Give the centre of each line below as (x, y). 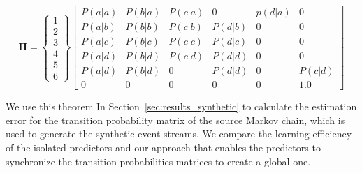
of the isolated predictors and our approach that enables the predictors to (163, 147)
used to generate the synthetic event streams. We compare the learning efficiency (179, 134)
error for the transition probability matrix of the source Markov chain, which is (175, 120)
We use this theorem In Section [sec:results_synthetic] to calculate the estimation (181, 106)
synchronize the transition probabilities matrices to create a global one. (158, 161)
